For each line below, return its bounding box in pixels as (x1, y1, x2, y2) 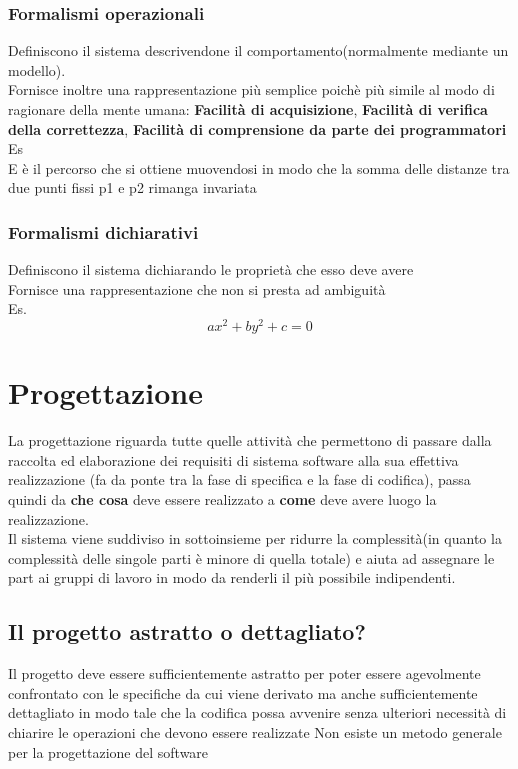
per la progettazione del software (8, 741, 209, 762)
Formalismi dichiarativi (8, 219, 199, 244)
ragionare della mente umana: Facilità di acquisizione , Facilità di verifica (8, 99, 488, 119)
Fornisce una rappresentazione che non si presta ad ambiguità (8, 278, 386, 299)
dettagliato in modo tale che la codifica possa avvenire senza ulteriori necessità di (8, 702, 507, 723)
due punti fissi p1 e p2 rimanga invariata (8, 177, 257, 198)
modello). (8, 59, 66, 80)
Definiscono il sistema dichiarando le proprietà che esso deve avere (8, 259, 414, 280)
